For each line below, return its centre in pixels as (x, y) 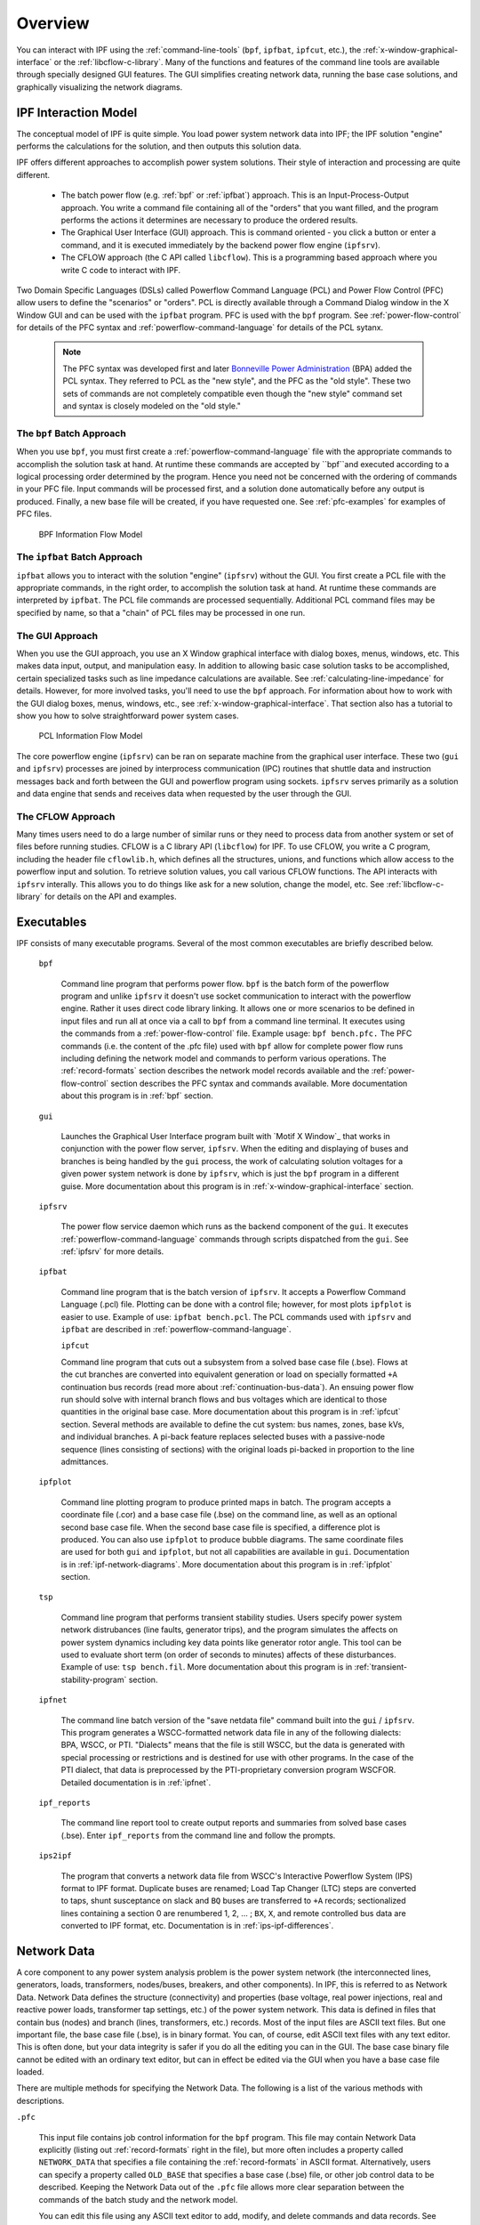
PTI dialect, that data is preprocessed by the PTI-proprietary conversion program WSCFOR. (228, 1770)
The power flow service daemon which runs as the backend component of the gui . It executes (235, 1226)
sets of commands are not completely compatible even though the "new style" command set (232, 393)
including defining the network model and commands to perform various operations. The (224, 1058)
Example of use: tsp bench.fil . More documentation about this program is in (207, 1667)
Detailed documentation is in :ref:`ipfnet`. (136, 1782)
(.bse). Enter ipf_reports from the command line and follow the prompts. (198, 1835)
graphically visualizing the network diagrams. (100, 87)
